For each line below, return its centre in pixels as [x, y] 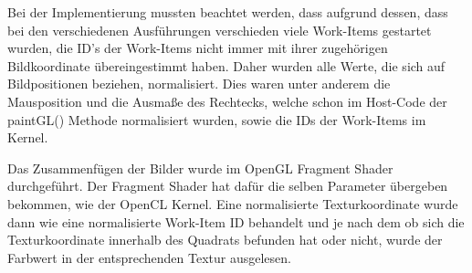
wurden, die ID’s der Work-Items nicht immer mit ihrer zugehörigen [198, 48]
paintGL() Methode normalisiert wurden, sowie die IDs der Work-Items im [217, 119]
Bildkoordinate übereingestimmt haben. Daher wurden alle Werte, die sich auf [226, 65]
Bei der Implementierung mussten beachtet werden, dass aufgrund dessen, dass [228, 12]
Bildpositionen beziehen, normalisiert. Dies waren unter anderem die [199, 84]
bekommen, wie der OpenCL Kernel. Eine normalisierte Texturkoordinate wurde [233, 203]
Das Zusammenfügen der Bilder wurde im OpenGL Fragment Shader [200, 168]
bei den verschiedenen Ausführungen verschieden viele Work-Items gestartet [220, 30]
